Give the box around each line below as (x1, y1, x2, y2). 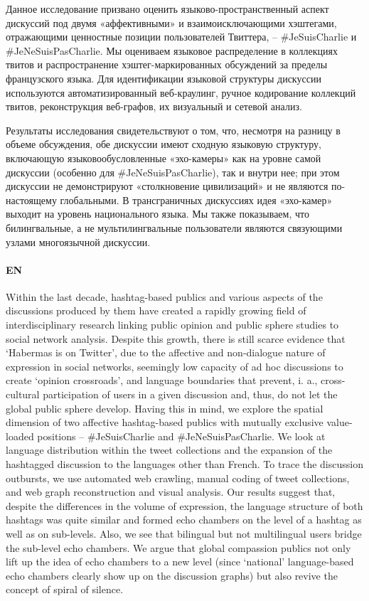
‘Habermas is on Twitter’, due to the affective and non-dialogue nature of (6, 345, 326, 360)
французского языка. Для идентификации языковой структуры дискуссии (6, 70, 321, 85)
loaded (6, 428, 34, 443)
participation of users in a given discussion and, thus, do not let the (43, 387, 338, 402)
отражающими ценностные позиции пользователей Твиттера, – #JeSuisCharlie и (6, 29, 357, 44)
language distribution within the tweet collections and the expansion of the (6, 442, 333, 457)
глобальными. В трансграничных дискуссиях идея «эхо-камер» (60, 192, 333, 207)
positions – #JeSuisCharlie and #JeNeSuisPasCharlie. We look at (37, 428, 326, 443)
